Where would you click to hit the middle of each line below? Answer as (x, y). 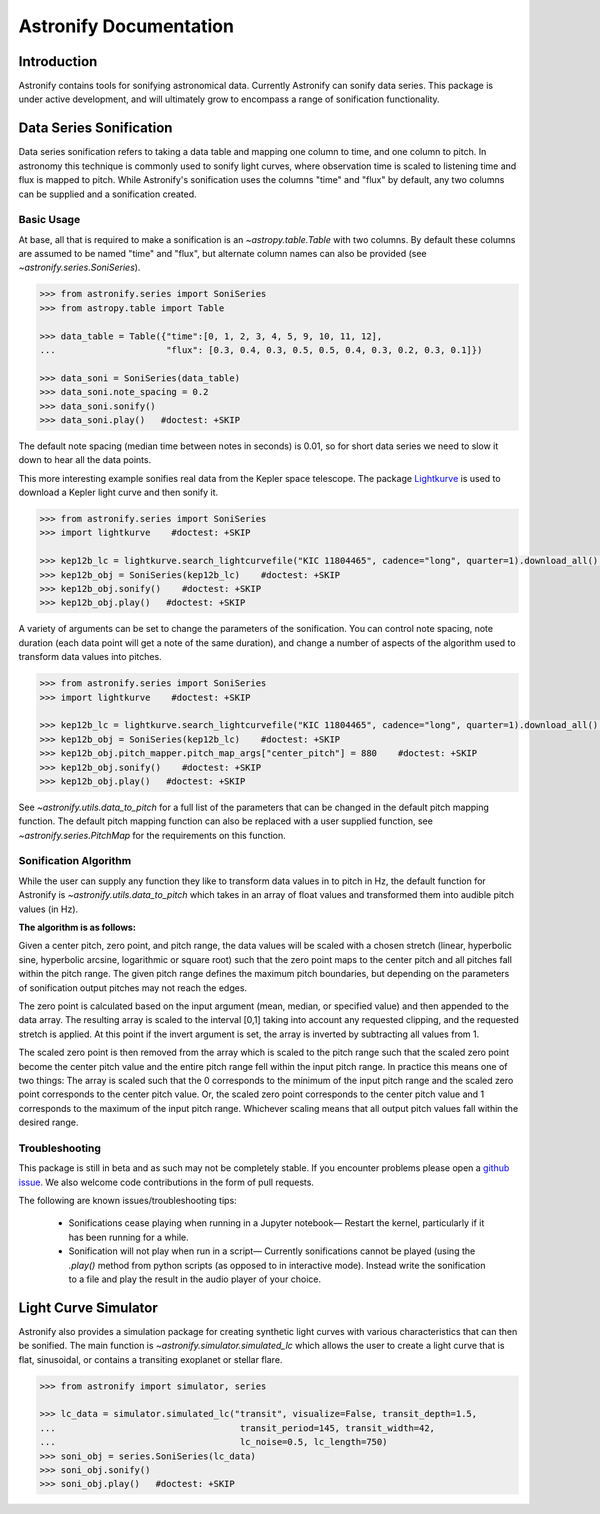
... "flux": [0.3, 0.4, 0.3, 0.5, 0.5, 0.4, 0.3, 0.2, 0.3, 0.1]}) (261, 350)
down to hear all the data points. (85, 460)
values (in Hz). (48, 909)
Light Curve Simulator (88, 1307)
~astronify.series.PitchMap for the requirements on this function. (152, 835)
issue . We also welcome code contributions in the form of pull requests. (166, 1182)
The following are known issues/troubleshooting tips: (127, 1200)
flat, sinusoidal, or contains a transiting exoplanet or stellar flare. (150, 1359)
